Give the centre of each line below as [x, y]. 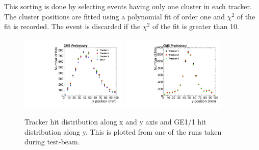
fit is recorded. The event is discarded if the [72, 26]
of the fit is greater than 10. [196, 26]
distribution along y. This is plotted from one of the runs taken [123, 131]
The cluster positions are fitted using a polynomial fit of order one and [114, 16]
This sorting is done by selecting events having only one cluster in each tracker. [128, 6]
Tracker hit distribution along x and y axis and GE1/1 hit [115, 122]
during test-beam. [52, 142]
